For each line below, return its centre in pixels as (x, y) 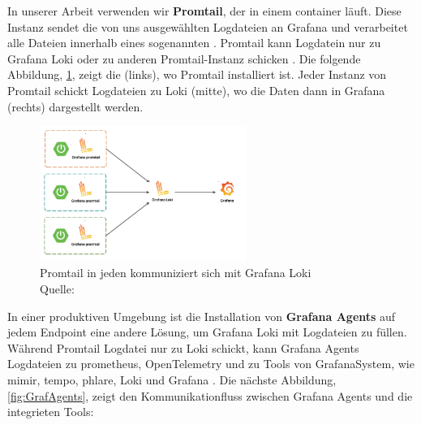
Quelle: (57, 288)
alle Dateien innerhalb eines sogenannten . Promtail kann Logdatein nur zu (194, 43)
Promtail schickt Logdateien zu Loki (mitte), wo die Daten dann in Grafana (196, 90)
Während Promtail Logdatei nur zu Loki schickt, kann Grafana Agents (183, 347)
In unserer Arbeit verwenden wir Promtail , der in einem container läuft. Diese (204, 11)
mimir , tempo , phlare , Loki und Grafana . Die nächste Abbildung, (172, 379)
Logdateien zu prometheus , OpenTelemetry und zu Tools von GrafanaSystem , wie (211, 364)
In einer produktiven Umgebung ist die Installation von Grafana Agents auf (202, 316)
